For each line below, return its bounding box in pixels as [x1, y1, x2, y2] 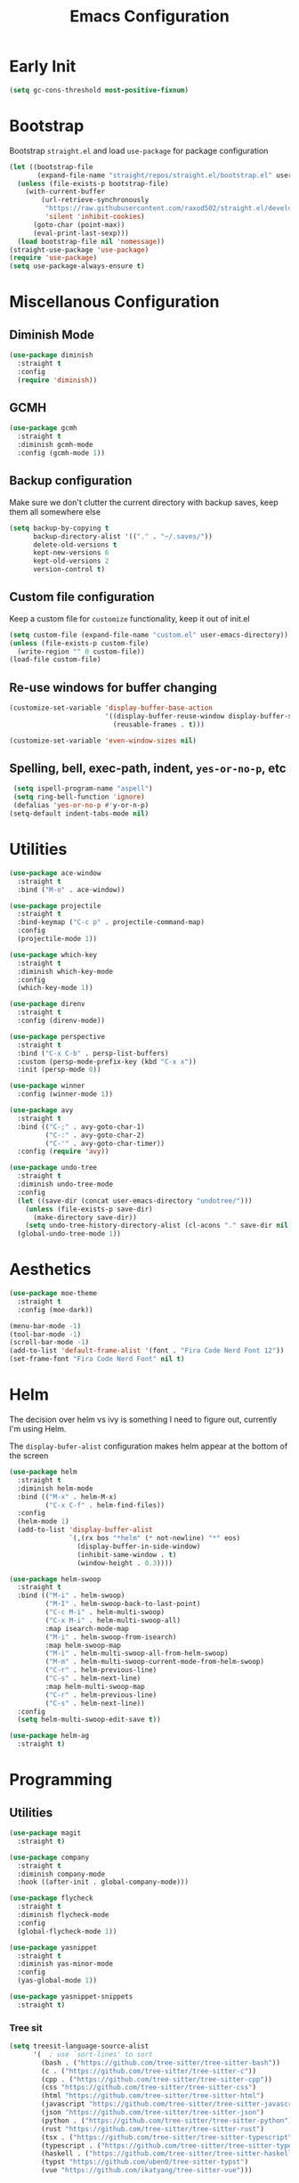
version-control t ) [32, 565, 105, 574]
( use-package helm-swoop [9, 1574, 101, 1584]
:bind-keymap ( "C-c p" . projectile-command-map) [17, 918, 205, 927]
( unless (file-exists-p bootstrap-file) [17, 179, 169, 188]
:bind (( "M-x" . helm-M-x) [17, 1492, 117, 1501]
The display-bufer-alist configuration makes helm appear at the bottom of [9, 1440, 288, 1451]
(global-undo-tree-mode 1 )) [17, 1229, 122, 1238]
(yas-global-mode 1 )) [17, 1976, 98, 1985]
